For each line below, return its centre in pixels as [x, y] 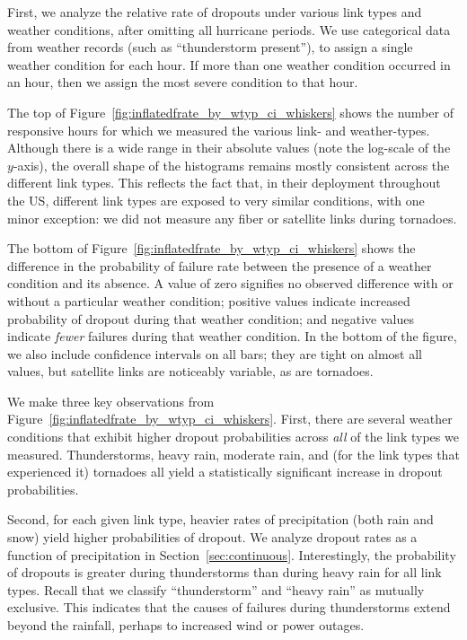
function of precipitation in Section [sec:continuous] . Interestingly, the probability [232, 554]
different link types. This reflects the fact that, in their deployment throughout [224, 183]
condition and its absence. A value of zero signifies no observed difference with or [230, 283]
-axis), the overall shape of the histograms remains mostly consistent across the [231, 165]
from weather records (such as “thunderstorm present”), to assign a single [210, 47]
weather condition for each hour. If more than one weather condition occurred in [229, 64]
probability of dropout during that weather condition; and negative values [211, 318]
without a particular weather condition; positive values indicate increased [209, 300]
